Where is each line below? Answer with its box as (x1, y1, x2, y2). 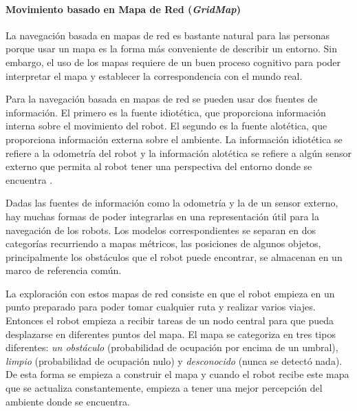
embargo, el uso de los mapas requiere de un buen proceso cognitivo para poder (6, 54, 341, 69)
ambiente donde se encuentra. (6, 394, 130, 408)
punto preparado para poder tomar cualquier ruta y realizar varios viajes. (6, 299, 316, 314)
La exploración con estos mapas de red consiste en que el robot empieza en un (6, 286, 335, 300)
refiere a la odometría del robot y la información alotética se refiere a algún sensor (6, 145, 351, 160)
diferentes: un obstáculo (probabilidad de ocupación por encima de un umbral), (6, 340, 338, 355)
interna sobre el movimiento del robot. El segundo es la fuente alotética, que (6, 118, 327, 133)
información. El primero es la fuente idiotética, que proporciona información (6, 105, 326, 119)
